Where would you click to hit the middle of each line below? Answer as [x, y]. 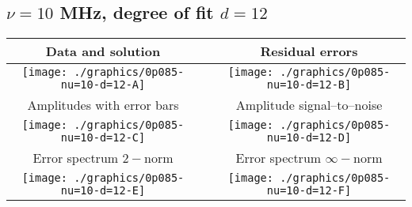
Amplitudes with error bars [103, 105]
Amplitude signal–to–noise [309, 105]
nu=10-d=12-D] [309, 138]
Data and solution [103, 51]
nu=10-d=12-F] [309, 191]
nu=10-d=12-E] [103, 191]
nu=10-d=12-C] [103, 138]
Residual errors [309, 51]
